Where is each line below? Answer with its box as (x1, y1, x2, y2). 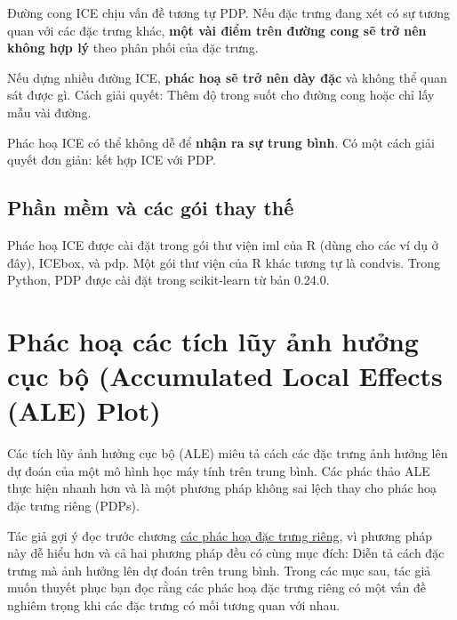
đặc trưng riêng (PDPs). (7, 496, 140, 515)
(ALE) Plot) (7, 392, 161, 429)
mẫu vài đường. (7, 102, 92, 121)
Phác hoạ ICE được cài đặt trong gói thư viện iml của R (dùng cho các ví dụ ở (7, 235, 438, 254)
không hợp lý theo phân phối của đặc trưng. (7, 38, 259, 57)
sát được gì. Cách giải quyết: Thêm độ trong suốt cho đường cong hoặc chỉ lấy (7, 85, 435, 104)
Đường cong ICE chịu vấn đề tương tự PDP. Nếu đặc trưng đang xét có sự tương (7, 4, 451, 21)
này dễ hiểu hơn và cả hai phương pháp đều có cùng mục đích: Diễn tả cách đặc (7, 544, 445, 562)
